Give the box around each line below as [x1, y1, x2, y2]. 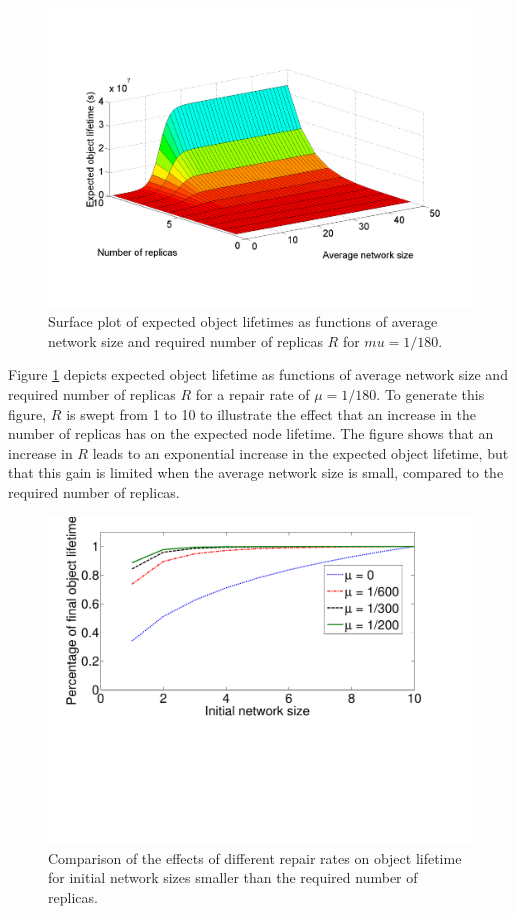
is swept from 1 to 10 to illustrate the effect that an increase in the [66, 403, 476, 424]
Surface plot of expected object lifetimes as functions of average [48, 311, 438, 332]
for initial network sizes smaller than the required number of [48, 867, 418, 888]
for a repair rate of [195, 384, 310, 405]
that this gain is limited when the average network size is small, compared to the [8, 462, 504, 483]
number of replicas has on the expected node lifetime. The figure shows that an [8, 423, 494, 444]
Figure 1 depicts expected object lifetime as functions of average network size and [8, 364, 508, 385]
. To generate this [376, 384, 485, 405]
